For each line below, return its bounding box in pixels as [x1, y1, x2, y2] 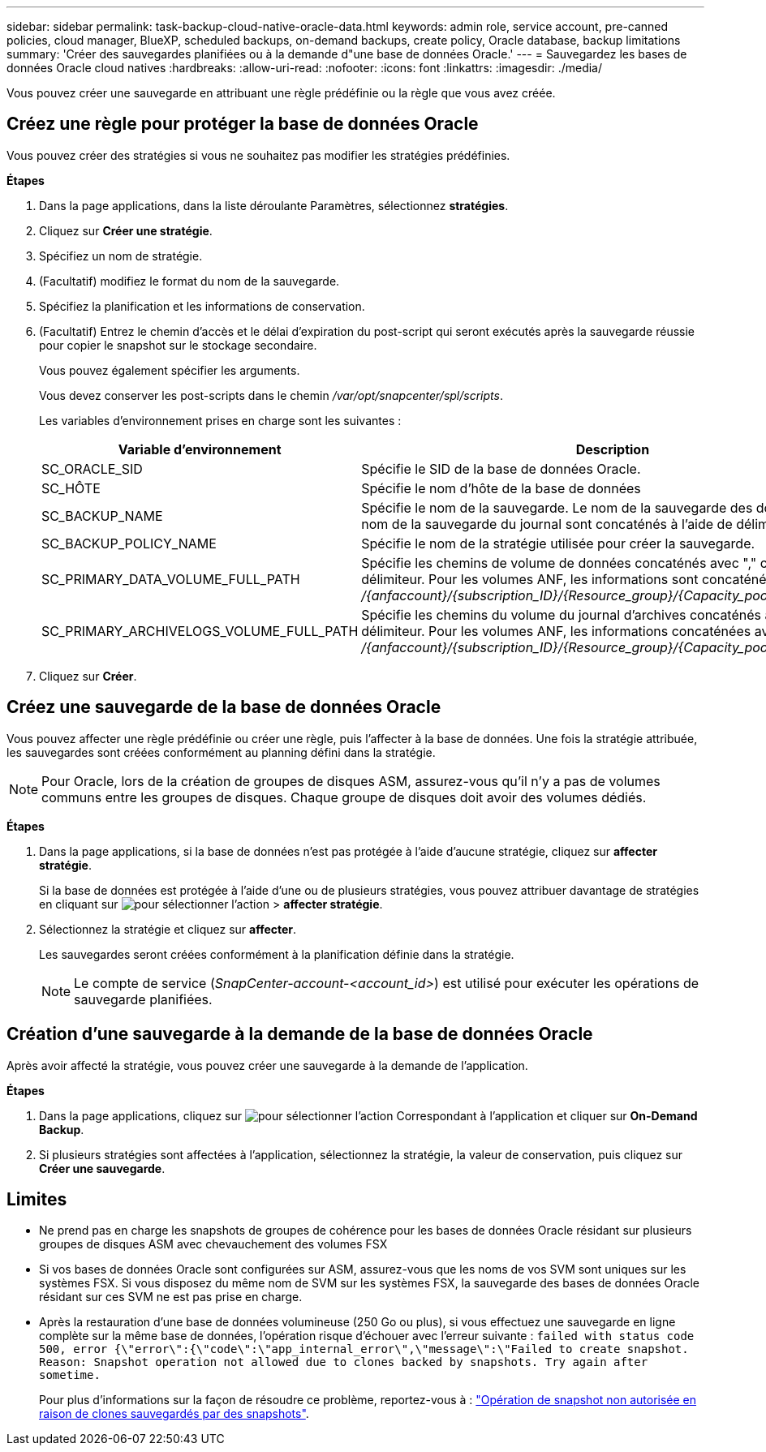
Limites [6, 1188, 67, 1209]
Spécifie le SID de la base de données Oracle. [361, 460, 641, 477]
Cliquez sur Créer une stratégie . [39, 223, 213, 238]
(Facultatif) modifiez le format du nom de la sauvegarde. [39, 273, 340, 288]
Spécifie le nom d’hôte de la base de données [361, 479, 641, 496]
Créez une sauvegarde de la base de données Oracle [6, 697, 441, 718]
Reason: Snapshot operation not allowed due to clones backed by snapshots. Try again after [39, 1355, 648, 1369]
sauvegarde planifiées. [74, 990, 213, 1007]
